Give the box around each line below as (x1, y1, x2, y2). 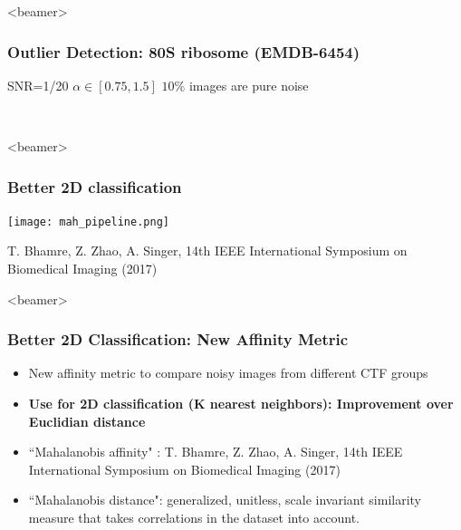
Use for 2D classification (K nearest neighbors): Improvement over (28, 394, 454, 413)
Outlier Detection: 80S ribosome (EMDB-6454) (7, 40, 360, 63)
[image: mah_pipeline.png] (7, 215, 169, 228)
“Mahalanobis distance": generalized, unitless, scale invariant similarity (28, 490, 422, 509)
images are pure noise (188, 75, 309, 94)
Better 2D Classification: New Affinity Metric (7, 328, 349, 351)
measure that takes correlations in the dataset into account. (28, 508, 360, 527)
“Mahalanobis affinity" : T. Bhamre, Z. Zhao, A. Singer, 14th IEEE (28, 442, 403, 461)
